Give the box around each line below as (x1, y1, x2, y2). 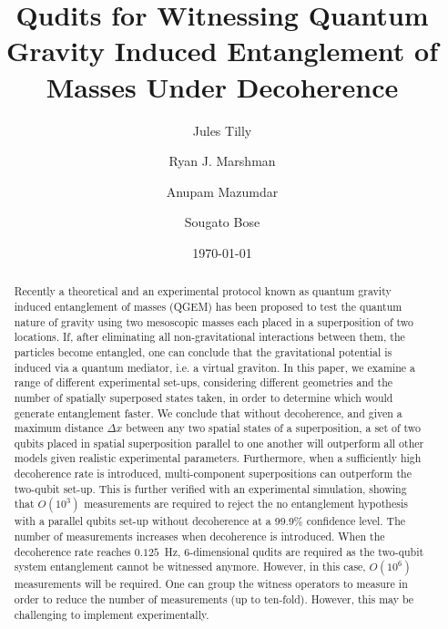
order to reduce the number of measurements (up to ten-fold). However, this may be (14, 592, 414, 607)
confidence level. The (306, 513, 406, 529)
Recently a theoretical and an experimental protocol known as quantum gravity (14, 284, 392, 299)
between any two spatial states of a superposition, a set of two (126, 420, 422, 436)
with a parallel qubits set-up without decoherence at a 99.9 (14, 513, 294, 529)
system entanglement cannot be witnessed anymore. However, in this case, (14, 559, 366, 574)
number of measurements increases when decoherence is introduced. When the (14, 529, 385, 544)
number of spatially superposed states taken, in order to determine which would (14, 389, 393, 405)
